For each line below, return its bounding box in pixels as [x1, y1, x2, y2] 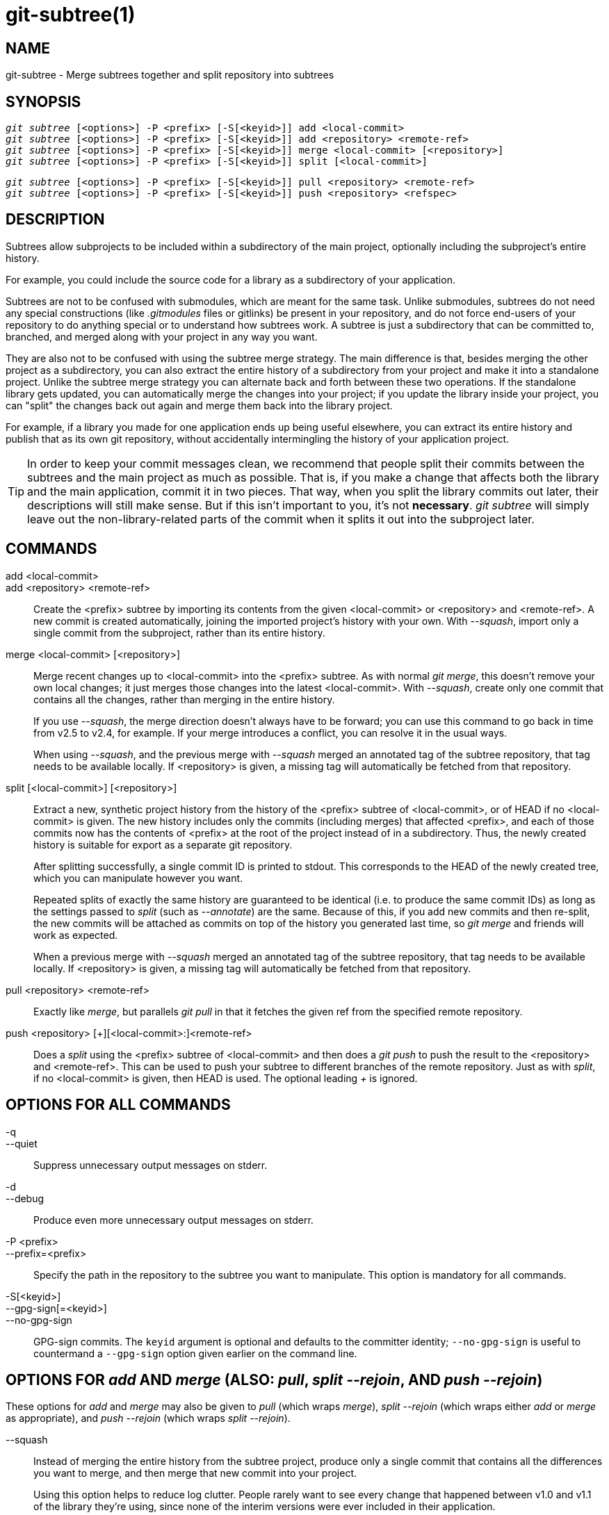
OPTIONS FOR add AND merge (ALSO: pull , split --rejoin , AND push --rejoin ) [6, 1370, 543, 1389]
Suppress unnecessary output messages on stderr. [33, 1158, 268, 1171]
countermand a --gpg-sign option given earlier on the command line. [33, 1347, 357, 1359]
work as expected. [33, 928, 118, 941]
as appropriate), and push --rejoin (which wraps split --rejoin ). [6, 1412, 291, 1425]
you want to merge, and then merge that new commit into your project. [33, 1467, 357, 1480]
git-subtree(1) [6, 3, 136, 26]
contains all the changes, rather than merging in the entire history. [33, 693, 335, 705]
